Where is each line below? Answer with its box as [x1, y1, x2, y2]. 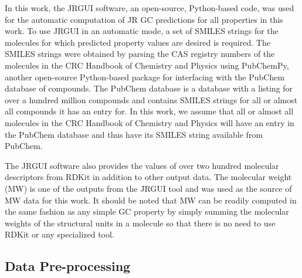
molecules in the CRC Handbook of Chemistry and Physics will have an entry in [5, 116, 294, 128]
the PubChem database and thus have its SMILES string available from [5, 128, 263, 140]
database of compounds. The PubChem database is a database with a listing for [5, 82, 293, 94]
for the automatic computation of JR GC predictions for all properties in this [5, 13, 283, 25]
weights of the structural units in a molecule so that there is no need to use [5, 216, 276, 229]
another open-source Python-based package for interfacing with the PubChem [5, 70, 285, 83]
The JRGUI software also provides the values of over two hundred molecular [5, 159, 279, 171]
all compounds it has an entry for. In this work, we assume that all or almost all [5, 105, 294, 117]
